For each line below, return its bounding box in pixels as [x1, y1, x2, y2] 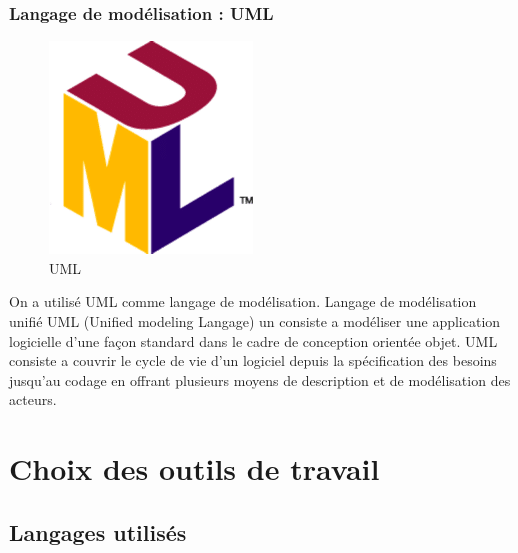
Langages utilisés [9, 516, 187, 547]
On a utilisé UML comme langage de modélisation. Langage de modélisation [9, 291, 477, 312]
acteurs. [9, 389, 57, 410]
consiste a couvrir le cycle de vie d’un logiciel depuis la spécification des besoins [9, 350, 497, 371]
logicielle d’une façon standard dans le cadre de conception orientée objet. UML [9, 330, 498, 351]
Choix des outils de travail [9, 448, 380, 489]
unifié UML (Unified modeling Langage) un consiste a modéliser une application [9, 311, 501, 331]
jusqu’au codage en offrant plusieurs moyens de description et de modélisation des [9, 369, 511, 390]
